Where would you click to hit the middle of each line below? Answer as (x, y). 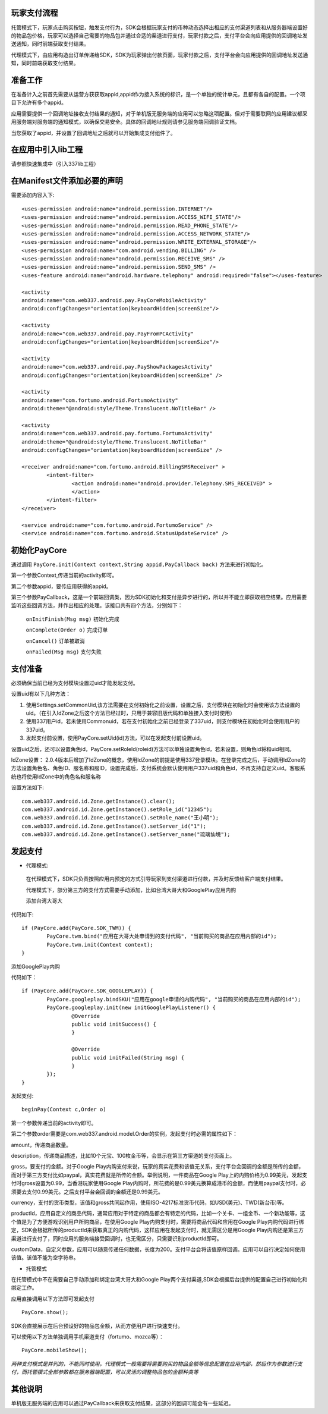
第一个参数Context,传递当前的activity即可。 (64, 575)
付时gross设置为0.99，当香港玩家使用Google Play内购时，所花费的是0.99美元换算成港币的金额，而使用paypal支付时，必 (158, 1183)
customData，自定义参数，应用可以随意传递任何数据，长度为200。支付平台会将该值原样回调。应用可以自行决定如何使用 (158, 1249)
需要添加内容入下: (33, 195)
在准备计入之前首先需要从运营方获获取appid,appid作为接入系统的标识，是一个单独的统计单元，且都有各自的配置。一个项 (158, 94)
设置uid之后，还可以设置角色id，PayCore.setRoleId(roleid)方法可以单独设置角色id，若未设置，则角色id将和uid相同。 (153, 749)
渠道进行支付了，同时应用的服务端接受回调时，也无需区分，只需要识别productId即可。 (116, 1238)
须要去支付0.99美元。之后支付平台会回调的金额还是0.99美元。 (87, 1192)
